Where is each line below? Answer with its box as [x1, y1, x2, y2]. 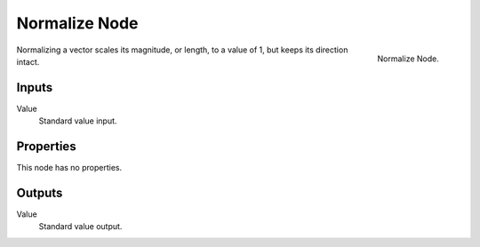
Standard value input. [38, 116, 117, 126]
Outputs [16, 185, 63, 200]
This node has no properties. [16, 163, 123, 173]
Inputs [16, 80, 53, 95]
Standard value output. [38, 221, 123, 232]
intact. [16, 56, 40, 67]
